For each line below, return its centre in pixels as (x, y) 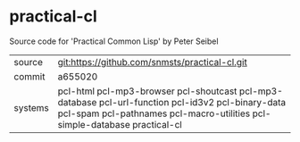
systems (31, 107)
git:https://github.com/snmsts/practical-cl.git (152, 62)
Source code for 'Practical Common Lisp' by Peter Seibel (114, 41)
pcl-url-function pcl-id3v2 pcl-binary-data (192, 102)
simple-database (94, 124)
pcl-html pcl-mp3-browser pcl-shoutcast (147, 91)
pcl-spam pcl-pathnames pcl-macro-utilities (154, 113)
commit (29, 76)
